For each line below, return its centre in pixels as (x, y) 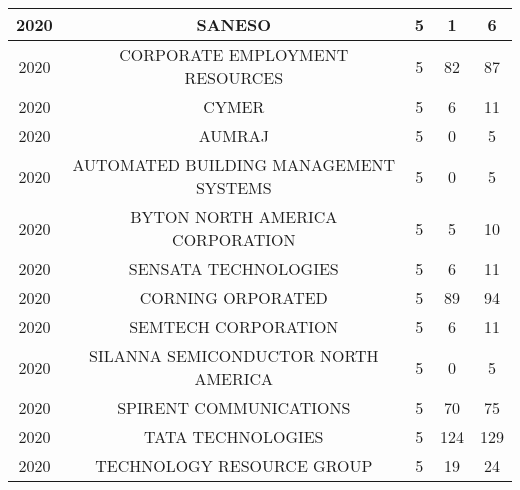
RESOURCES (234, 77)
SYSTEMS (233, 187)
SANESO (234, 24)
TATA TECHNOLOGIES (234, 436)
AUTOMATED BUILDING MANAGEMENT (234, 164)
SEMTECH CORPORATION (234, 326)
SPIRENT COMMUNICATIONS (234, 407)
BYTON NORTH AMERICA (234, 216)
